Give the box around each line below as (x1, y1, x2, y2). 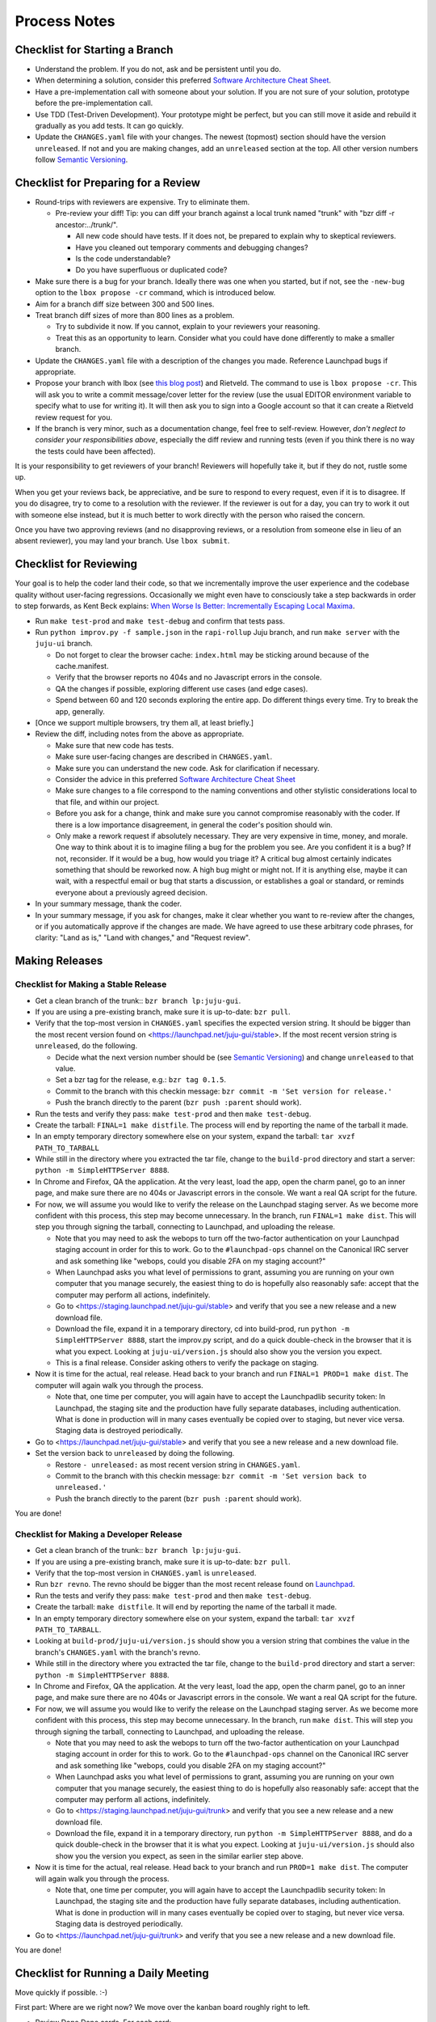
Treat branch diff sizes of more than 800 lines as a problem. (35, 311, 235, 319)
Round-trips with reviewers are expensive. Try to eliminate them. (35, 197, 250, 207)
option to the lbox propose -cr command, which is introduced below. (35, 288, 276, 298)
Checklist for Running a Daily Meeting (15, 1966, 209, 1980)
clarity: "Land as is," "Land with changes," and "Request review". (35, 933, 250, 942)
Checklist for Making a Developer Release (15, 1529, 182, 1540)
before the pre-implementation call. (35, 98, 153, 108)
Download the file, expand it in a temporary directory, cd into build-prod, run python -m (55, 1323, 350, 1334)
